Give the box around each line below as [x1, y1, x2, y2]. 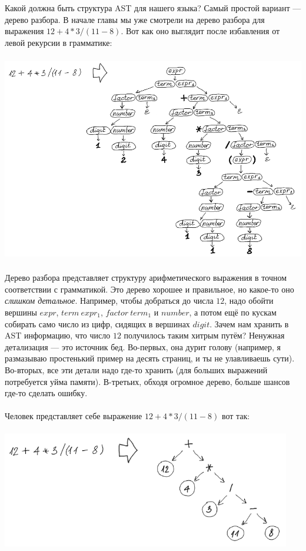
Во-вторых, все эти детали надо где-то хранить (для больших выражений [5, 363, 268, 376]
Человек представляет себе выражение [5, 410, 142, 422]
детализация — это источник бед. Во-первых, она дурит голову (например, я [5, 340, 281, 353]
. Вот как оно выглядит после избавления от [121, 25, 280, 37]
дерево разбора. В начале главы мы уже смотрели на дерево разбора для [5, 13, 265, 25]
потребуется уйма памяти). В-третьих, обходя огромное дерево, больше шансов [5, 375, 290, 387]
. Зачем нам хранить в [209, 317, 289, 330]
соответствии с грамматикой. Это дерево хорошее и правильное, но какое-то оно [5, 283, 294, 295]
